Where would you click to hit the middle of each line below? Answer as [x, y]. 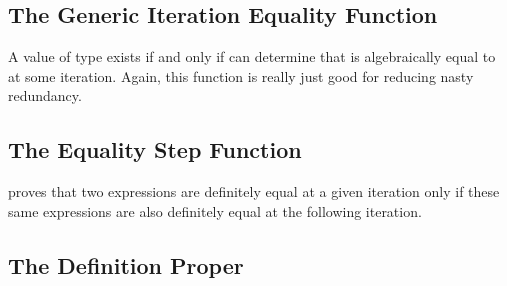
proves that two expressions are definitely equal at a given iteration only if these [254, 191]
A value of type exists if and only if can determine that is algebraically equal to [252, 56]
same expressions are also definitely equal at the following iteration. [215, 210]
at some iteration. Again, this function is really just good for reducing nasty [241, 75]
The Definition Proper [126, 264]
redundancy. [45, 95]
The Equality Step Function [155, 149]
